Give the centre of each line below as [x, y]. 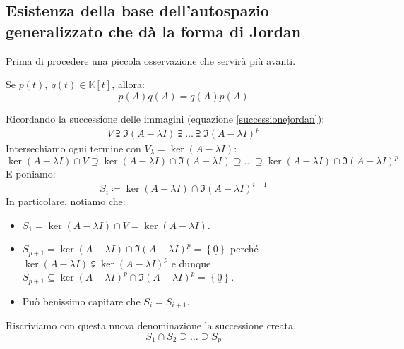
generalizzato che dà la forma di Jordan [154, 31]
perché [244, 249]
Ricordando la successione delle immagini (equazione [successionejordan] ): [165, 118]
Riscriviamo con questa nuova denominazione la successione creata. [151, 325]
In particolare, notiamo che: [66, 201]
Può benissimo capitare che [81, 301]
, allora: [128, 84]
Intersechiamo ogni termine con [73, 148]
